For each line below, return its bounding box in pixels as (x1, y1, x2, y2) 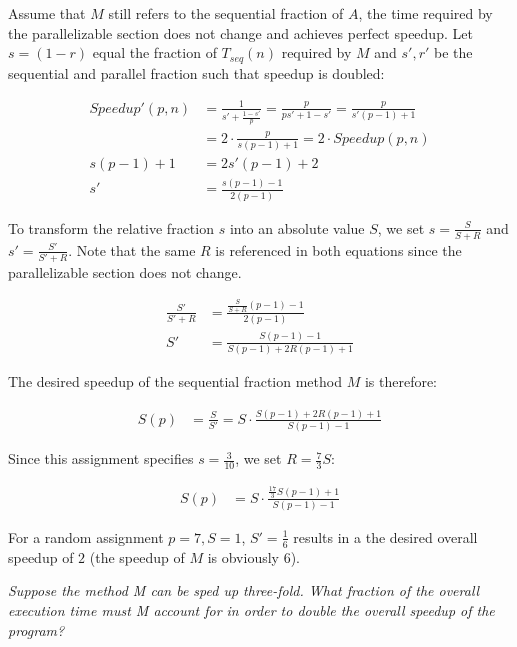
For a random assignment (8, 526, 164, 547)
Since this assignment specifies (8, 448, 194, 469)
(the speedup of (89, 546, 185, 567)
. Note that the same (68, 239, 196, 260)
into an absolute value (229, 217, 365, 238)
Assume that (8, 3, 86, 23)
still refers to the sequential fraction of (108, 3, 344, 23)
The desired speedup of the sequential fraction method (8, 370, 342, 391)
